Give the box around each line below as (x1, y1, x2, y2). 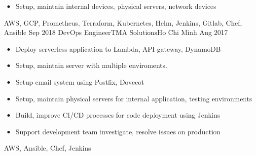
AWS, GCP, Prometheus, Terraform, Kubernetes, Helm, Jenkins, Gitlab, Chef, (4, 17, 242, 28)
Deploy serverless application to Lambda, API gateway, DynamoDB (15, 43, 221, 54)
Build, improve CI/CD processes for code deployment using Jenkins (15, 110, 220, 120)
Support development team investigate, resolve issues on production (15, 126, 220, 136)
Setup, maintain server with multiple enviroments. (15, 60, 167, 70)
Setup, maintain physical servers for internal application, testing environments (15, 93, 252, 103)
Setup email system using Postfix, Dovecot (15, 76, 144, 87)
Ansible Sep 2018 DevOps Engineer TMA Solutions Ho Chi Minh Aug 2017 (4, 27, 228, 37)
